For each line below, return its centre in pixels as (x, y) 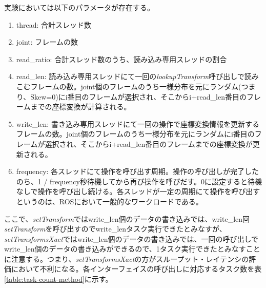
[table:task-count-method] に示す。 (58, 279)
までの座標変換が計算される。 (81, 107)
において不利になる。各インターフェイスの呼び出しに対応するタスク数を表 (136, 269)
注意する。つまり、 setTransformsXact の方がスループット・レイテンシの (130, 258)
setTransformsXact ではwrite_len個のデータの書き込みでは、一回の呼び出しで (131, 238)
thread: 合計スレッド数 (54, 24)
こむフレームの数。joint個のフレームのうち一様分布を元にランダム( (129, 86)
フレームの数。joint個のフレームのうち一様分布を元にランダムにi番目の (135, 134)
